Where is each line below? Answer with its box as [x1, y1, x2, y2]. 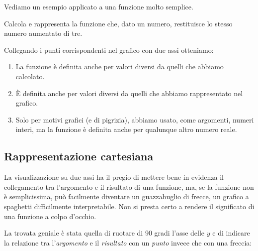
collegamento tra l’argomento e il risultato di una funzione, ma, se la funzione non [4, 181, 254, 192]
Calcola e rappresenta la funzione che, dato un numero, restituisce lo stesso [4, 18, 233, 28]
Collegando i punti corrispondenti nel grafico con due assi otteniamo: [4, 44, 214, 55]
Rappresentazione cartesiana [4, 148, 154, 164]
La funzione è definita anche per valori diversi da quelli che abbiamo [15, 61, 224, 72]
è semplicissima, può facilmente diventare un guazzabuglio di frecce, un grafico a [4, 191, 249, 202]
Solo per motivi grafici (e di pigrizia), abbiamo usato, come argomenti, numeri [15, 114, 254, 125]
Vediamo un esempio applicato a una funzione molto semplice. [4, 1, 193, 11]
